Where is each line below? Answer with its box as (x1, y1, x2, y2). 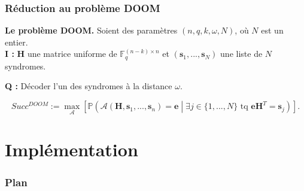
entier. (5, 35, 28, 48)
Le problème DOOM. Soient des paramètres (5, 24, 178, 37)
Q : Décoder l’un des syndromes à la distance (5, 80, 172, 92)
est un (261, 24, 284, 37)
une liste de (220, 47, 263, 60)
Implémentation (5, 137, 138, 162)
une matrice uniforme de (27, 47, 117, 60)
